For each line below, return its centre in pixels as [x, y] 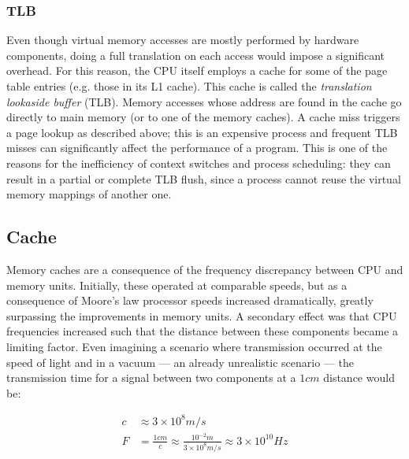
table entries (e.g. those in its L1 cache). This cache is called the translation [189, 86]
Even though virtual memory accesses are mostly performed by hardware [183, 40]
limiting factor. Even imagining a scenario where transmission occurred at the [194, 346]
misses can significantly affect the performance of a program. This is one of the [197, 148]
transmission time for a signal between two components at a [151, 378]
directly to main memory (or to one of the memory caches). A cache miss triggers [203, 117]
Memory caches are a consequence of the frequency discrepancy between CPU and [205, 269]
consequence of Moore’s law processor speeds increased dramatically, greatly [190, 300]
